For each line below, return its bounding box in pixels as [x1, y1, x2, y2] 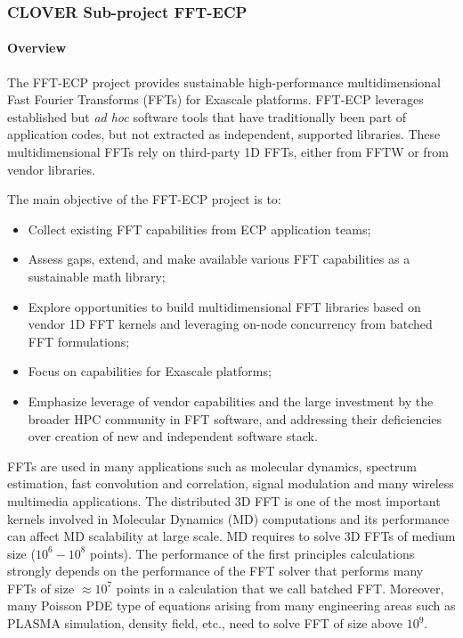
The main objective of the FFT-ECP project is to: [7, 190, 281, 209]
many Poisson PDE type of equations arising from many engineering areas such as [7, 596, 456, 615]
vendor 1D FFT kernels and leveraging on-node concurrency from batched [28, 315, 433, 333]
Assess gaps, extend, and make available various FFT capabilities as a [28, 249, 410, 268]
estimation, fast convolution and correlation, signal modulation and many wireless [7, 474, 454, 493]
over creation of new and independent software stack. [28, 427, 318, 446]
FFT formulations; [28, 331, 130, 350]
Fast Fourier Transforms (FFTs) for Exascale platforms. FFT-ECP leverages [7, 90, 424, 109]
